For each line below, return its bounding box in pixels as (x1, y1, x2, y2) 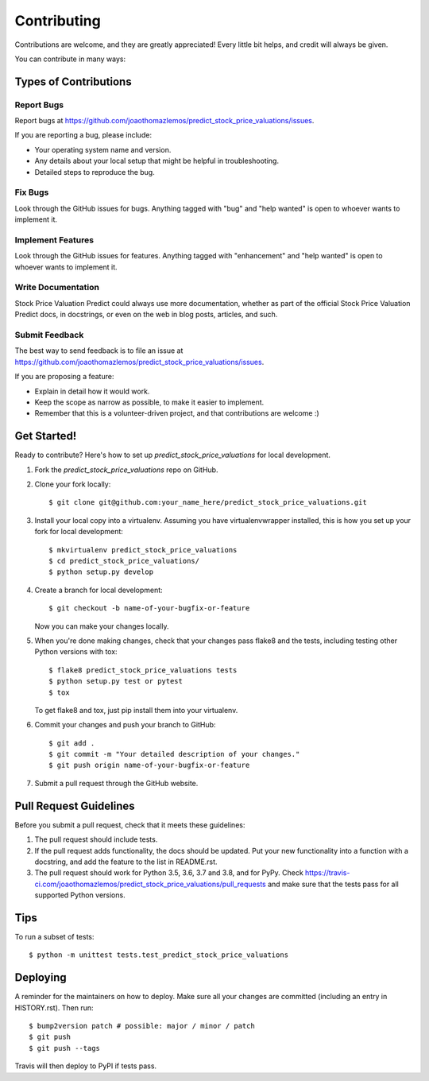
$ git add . (48, 738, 95, 747)
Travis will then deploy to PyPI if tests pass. (14, 1061, 157, 1071)
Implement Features (14, 234, 95, 246)
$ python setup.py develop (48, 568, 154, 576)
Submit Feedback (14, 330, 84, 341)
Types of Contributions (14, 75, 132, 88)
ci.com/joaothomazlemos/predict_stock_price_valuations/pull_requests (34, 879, 266, 889)
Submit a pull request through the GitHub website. (34, 778, 199, 788)
